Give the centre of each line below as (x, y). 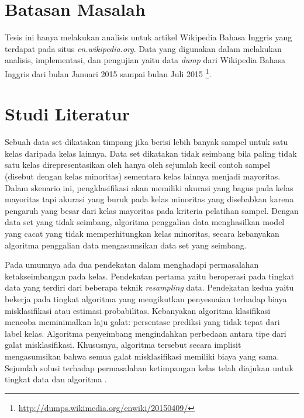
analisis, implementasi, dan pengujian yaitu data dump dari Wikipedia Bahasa (145, 60)
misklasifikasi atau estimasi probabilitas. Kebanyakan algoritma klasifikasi (138, 310)
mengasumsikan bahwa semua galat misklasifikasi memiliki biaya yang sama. (142, 356)
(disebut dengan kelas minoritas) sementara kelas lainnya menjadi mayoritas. (143, 176)
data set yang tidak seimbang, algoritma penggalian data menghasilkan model (145, 222)
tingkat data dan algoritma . (56, 379)
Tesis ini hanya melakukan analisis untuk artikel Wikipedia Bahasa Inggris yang (148, 37)
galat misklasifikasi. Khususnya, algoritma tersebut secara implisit (123, 345)
